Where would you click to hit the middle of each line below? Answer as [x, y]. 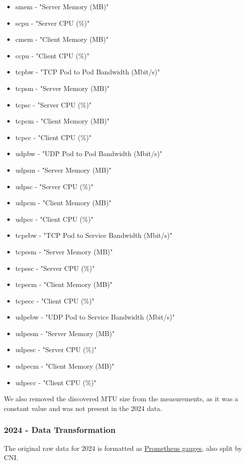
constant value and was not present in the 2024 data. [83, 408]
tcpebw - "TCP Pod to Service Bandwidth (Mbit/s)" [94, 235]
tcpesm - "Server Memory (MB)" [64, 251]
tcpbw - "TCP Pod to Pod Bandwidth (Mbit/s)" [88, 72]
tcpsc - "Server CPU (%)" [53, 104]
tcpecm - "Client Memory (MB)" [64, 284]
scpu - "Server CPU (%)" [52, 23]
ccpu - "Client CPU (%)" [52, 55]
